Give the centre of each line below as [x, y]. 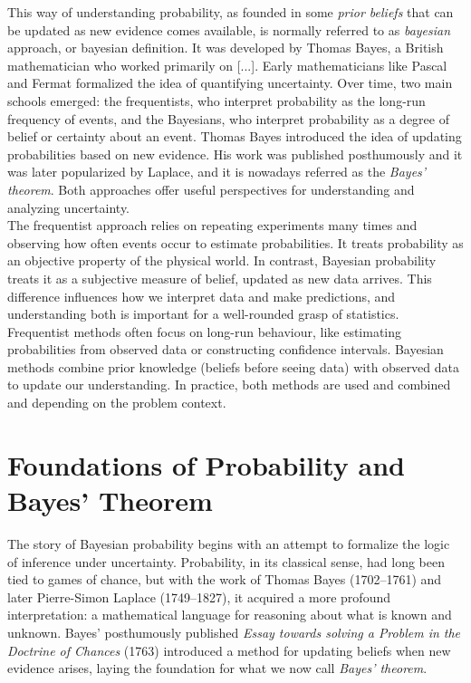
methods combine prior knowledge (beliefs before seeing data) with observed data [234, 366]
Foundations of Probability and [206, 464]
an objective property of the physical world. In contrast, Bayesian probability [222, 260]
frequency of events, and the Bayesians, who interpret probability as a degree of [228, 118]
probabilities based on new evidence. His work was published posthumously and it [235, 154]
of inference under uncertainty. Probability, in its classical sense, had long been [226, 561]
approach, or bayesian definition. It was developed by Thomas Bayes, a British [226, 48]
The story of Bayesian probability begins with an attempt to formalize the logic [229, 543]
